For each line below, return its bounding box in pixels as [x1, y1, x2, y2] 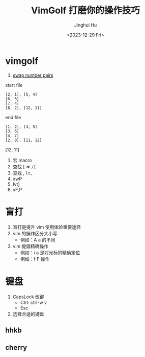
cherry [5, 343, 27, 352]
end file [5, 114, 21, 120]
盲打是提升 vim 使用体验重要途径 [12, 224, 81, 230]
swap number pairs [12, 72, 53, 78]
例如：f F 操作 [20, 256, 50, 262]
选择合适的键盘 [12, 310, 44, 317]
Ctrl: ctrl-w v [20, 299, 47, 305]
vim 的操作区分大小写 [12, 230, 57, 236]
